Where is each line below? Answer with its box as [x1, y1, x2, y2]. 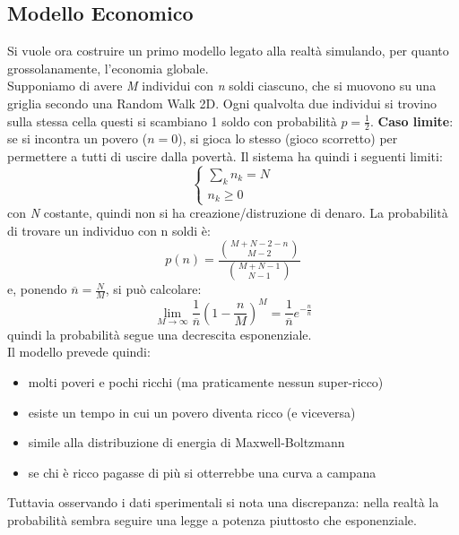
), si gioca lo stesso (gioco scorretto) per [178, 129, 398, 148]
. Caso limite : [370, 111, 454, 130]
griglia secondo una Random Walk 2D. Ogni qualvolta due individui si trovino [7, 93, 437, 112]
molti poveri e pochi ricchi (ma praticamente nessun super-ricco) [28, 372, 384, 391]
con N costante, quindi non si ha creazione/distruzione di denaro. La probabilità [7, 203, 448, 222]
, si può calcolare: [105, 280, 202, 298]
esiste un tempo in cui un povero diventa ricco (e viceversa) [28, 402, 356, 421]
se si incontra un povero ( [7, 129, 148, 148]
